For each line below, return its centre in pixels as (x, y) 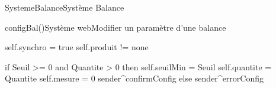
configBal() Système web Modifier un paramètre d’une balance (115, 27)
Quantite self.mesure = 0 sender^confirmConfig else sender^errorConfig (134, 78)
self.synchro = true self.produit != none (77, 47)
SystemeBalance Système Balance (65, 7)
